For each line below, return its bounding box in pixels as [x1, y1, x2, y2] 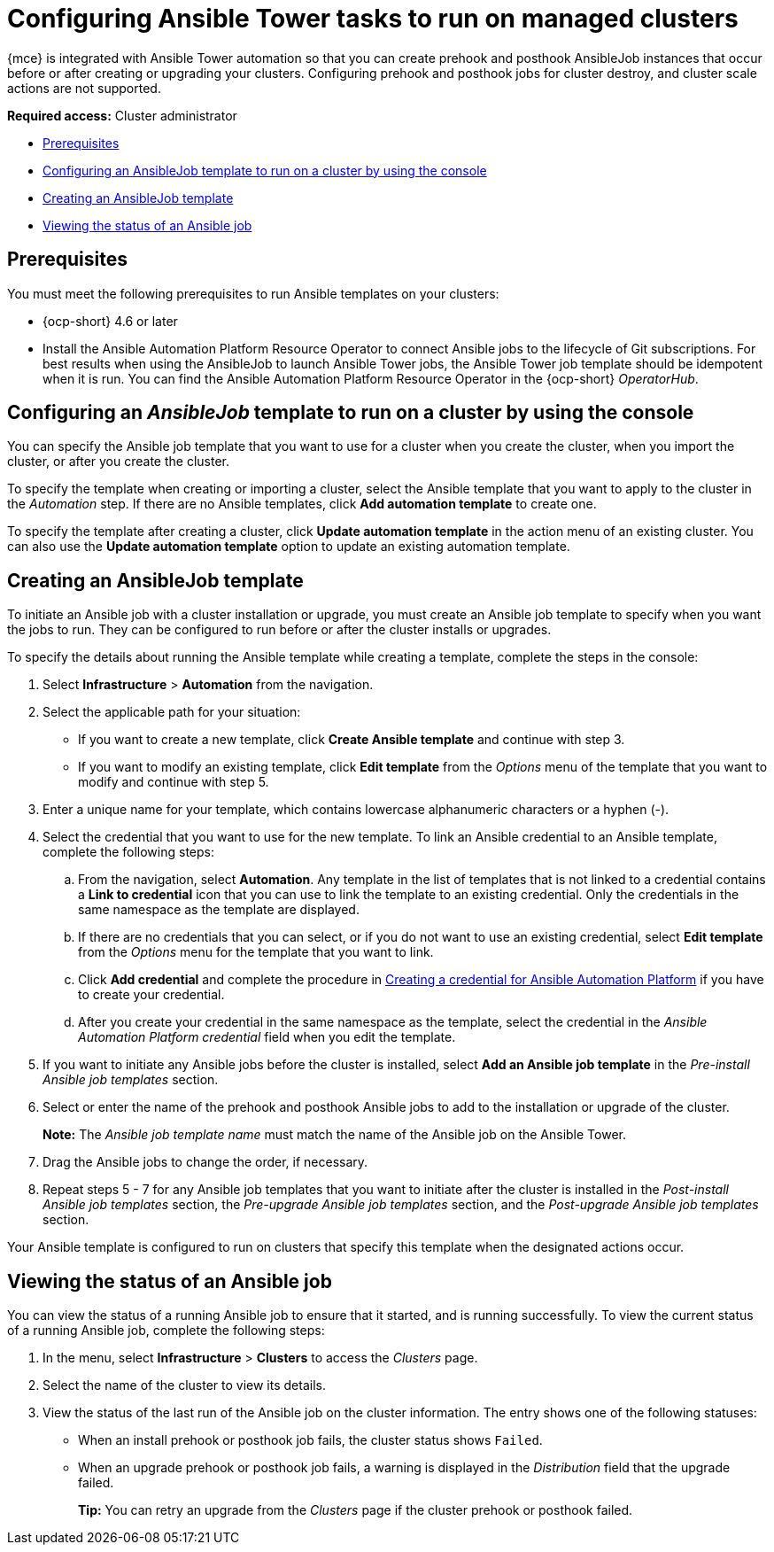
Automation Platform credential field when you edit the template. [78, 1029, 456, 1045]
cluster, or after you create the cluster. [7, 454, 230, 469]
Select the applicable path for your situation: [43, 704, 301, 720]
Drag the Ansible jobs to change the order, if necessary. [43, 1154, 368, 1170]
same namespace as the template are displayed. [78, 902, 360, 918]
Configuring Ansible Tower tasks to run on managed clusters [7, 4, 739, 34]
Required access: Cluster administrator [7, 107, 237, 123]
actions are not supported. [7, 80, 161, 96]
